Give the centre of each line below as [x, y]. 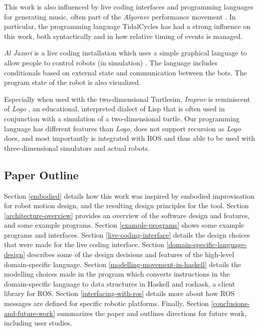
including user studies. [38, 323]
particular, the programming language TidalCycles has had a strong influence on [127, 26]
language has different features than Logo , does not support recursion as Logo [123, 128]
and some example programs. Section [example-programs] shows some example [124, 225]
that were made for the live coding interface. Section [84, 244]
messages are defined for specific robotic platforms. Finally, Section [107, 303]
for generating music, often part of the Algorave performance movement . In [120, 16]
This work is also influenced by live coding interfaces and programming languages [129, 6]
